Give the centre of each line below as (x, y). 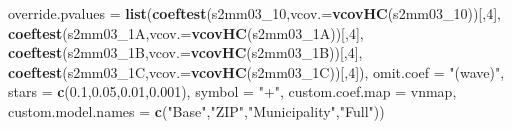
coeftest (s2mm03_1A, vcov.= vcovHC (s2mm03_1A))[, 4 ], (186, 32)
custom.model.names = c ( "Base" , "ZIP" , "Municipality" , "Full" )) (196, 110)
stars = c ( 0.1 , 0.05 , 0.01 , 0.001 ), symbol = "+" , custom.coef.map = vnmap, (232, 91)
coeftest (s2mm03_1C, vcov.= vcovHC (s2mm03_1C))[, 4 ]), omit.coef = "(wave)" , (256, 71)
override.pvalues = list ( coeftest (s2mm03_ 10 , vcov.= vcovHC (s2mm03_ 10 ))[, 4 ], (254, 13)
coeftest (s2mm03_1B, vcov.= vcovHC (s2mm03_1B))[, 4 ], (185, 52)
